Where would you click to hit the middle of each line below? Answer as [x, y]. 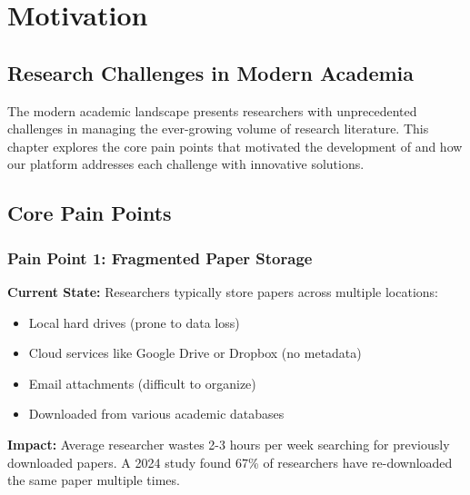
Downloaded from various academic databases [156, 414]
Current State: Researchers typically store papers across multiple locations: [223, 291]
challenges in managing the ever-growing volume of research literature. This [218, 129]
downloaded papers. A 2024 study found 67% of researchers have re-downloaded [230, 462]
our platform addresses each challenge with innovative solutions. [186, 164]
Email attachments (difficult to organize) [142, 383]
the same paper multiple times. [94, 480]
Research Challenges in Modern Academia [211, 72]
